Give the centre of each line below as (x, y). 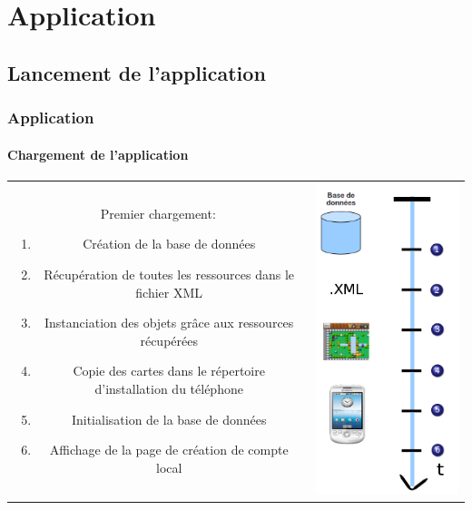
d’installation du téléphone (169, 388)
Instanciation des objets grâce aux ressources (169, 323)
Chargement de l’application (98, 154)
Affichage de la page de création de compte (169, 450)
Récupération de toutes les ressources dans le (169, 274)
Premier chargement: (158, 213)
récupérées (169, 340)
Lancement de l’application (137, 72)
